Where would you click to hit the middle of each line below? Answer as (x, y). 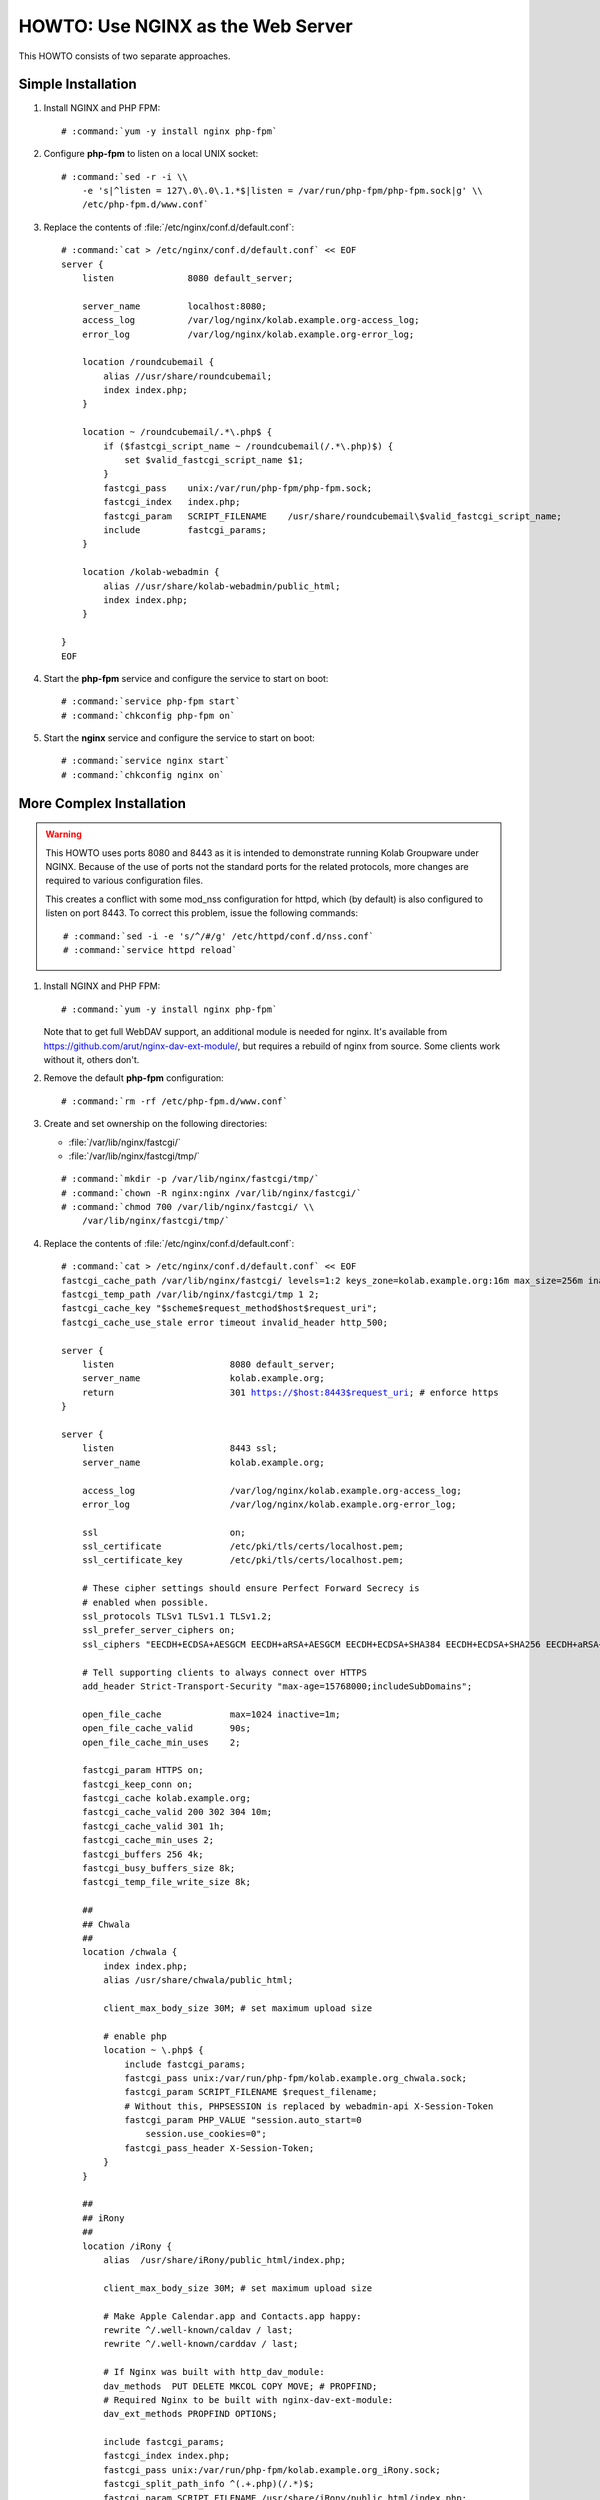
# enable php (135, 2036)
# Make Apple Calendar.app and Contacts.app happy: (232, 2316)
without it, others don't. (91, 1059)
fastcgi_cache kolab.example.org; (166, 1798)
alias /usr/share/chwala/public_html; (198, 1980)
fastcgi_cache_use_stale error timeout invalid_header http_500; (225, 1322)
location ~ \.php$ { (153, 2050)
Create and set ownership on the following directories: (155, 1124)
